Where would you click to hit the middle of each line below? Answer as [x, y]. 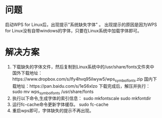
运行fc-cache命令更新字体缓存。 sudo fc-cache [60, 105]
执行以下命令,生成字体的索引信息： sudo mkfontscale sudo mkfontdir [81, 98]
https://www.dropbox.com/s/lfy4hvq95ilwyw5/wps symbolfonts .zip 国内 [82, 80]
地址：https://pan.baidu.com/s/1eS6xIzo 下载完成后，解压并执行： [83, 86]
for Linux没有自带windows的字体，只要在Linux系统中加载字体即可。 [73, 30]
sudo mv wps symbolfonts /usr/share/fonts [53, 92]
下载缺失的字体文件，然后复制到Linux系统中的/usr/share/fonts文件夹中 [83, 67]
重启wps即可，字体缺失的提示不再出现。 [53, 111]
